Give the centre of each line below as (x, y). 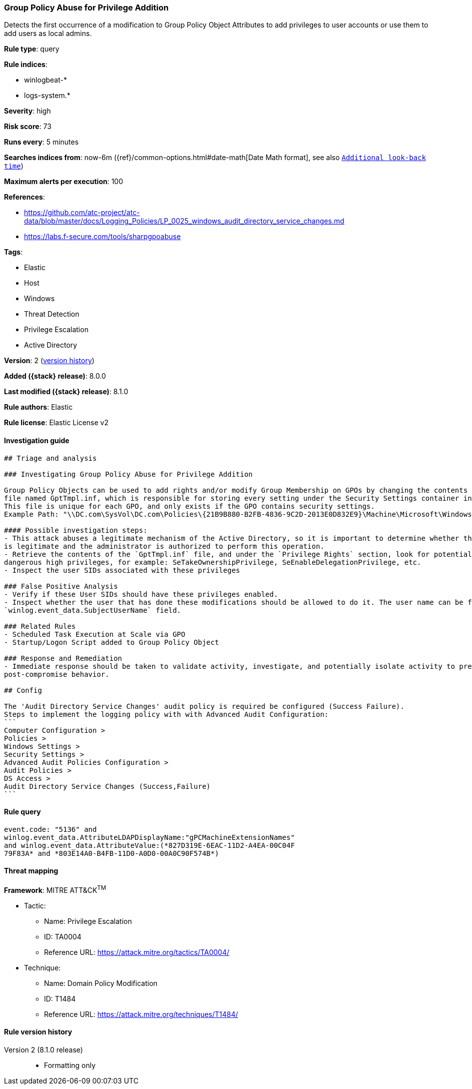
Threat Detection (52, 314)
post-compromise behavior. (57, 674)
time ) (14, 166)
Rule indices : (26, 65)
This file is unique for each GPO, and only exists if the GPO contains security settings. (189, 506)
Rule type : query (32, 49)
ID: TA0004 (63, 936)
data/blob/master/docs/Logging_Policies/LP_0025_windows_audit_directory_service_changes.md (184, 221)
